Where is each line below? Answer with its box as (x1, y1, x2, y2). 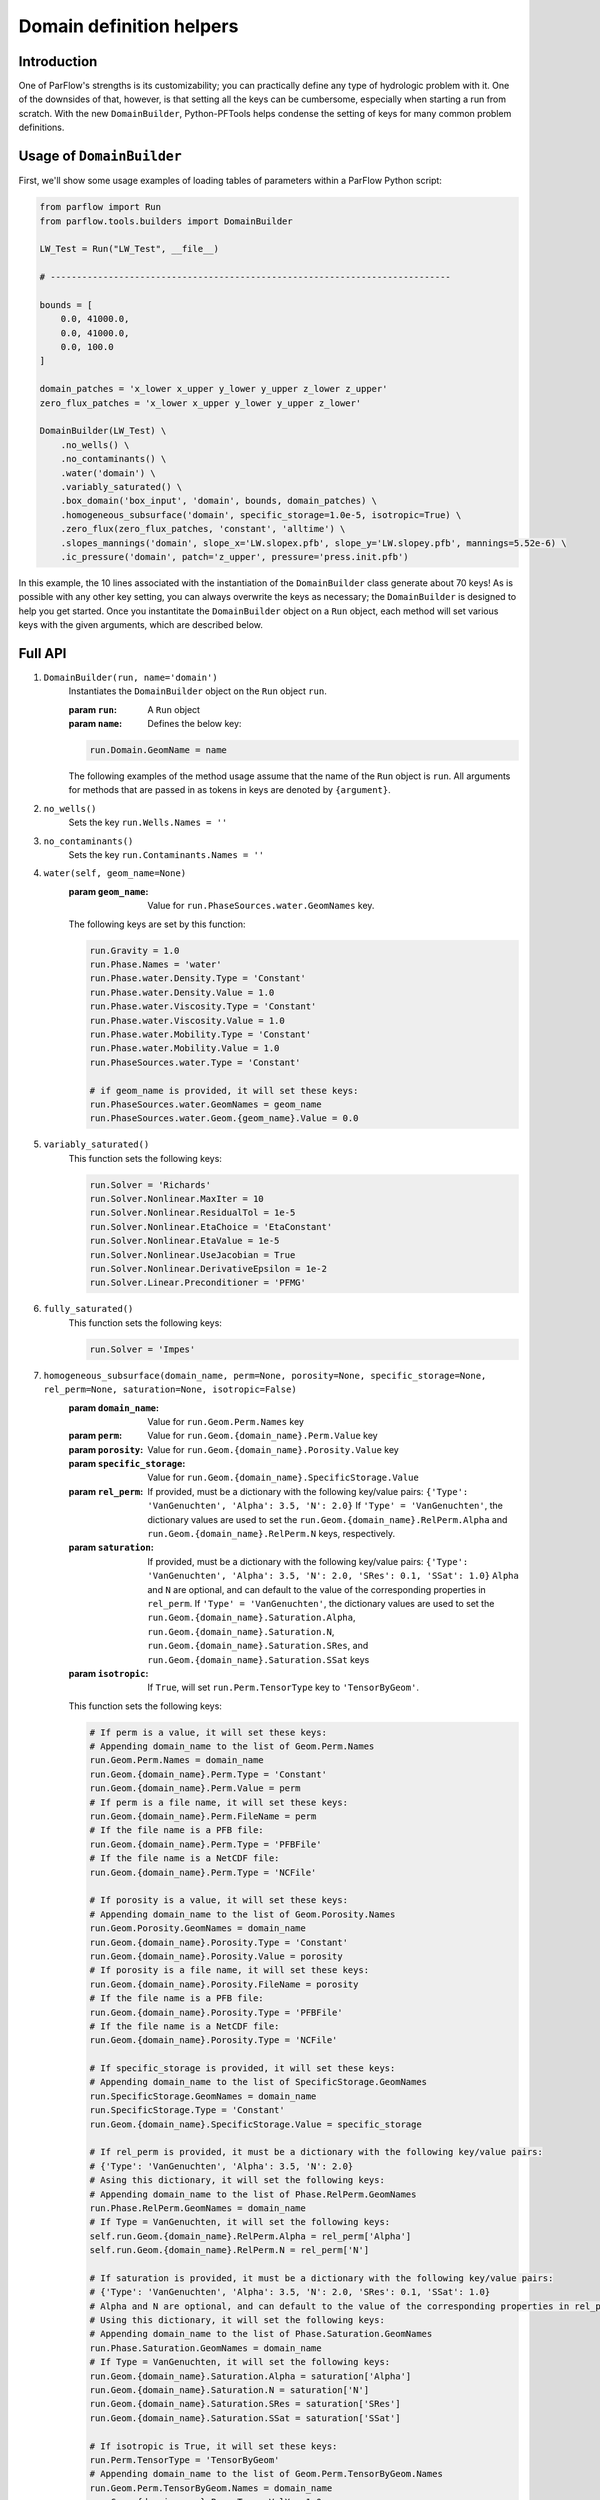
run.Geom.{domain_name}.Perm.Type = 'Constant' (89, 1768, 327, 1780)
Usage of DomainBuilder (18, 148, 182, 165)
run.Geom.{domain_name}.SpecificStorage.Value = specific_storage (89, 2118, 422, 2130)
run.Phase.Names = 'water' (89, 958, 222, 970)
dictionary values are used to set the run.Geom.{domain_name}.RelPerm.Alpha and (147, 1513, 508, 1525)
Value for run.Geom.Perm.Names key (147, 1415, 305, 1427)
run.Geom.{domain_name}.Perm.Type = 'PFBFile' (89, 1838, 322, 1850)
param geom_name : (68, 885, 149, 897)
